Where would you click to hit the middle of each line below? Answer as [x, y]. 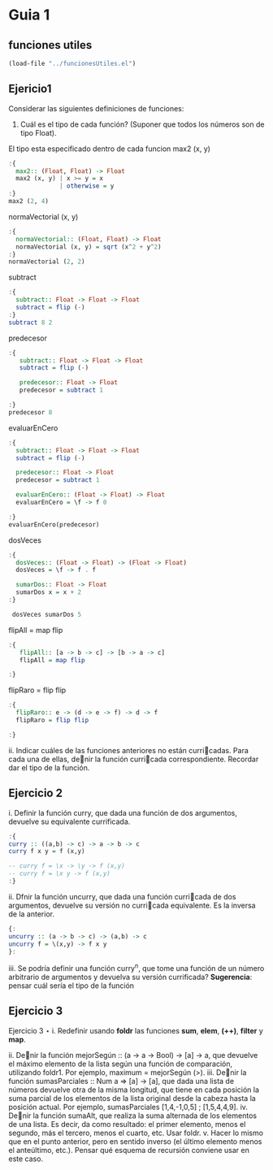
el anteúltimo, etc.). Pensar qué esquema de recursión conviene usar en [129, 1150]
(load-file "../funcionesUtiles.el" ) [72, 63]
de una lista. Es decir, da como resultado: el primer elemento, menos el [127, 1124]
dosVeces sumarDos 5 [47, 614]
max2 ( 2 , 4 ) [28, 201]
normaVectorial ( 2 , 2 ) [47, 262]
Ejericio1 [30, 89]
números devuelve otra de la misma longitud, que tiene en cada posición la [134, 1090]
